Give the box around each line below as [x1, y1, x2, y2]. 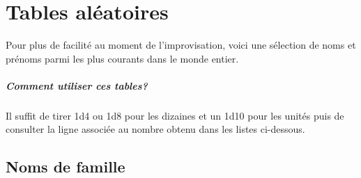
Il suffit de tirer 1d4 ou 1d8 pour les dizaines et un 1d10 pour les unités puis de [6, 108, 344, 122]
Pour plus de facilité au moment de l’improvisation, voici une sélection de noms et [6, 38, 356, 52]
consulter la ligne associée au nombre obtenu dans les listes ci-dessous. [6, 122, 305, 136]
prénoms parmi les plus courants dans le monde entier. [6, 51, 239, 65]
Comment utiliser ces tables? [6, 78, 148, 92]
